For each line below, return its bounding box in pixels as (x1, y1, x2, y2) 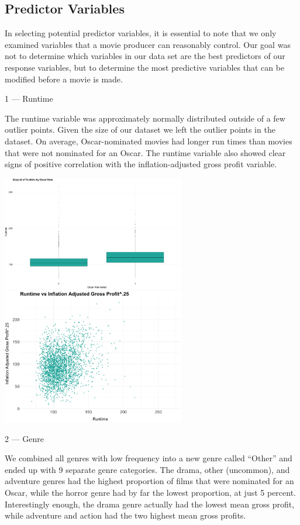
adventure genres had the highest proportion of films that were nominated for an (5, 475, 294, 487)
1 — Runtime (5, 92, 53, 105)
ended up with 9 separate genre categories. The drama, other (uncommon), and (5, 463, 290, 475)
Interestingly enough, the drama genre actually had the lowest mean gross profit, (5, 498, 295, 510)
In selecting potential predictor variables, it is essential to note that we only (5, 27, 277, 39)
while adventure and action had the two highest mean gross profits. (5, 509, 246, 521)
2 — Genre (5, 432, 44, 444)
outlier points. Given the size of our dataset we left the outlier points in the (5, 123, 275, 136)
